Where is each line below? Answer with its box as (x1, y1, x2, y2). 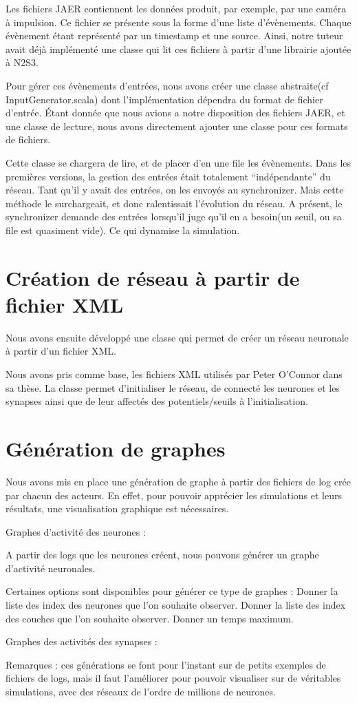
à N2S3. (6, 55, 39, 70)
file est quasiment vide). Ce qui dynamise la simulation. (6, 222, 240, 237)
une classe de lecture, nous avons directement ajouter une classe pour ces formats (6, 118, 348, 133)
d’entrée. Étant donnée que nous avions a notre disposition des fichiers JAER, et (6, 105, 345, 120)
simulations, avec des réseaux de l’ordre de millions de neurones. (6, 684, 276, 699)
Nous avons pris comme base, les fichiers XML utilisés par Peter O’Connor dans (6, 367, 343, 381)
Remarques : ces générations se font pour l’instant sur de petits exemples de (6, 657, 326, 671)
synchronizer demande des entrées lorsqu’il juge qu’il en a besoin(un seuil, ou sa (6, 209, 342, 224)
